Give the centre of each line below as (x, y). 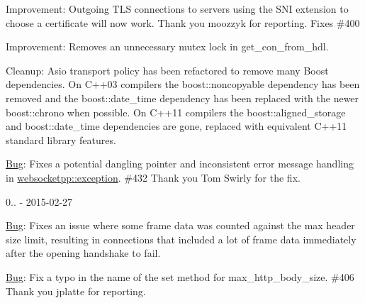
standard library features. (61, 139)
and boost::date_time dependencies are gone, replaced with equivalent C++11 (176, 126)
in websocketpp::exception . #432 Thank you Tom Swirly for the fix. (153, 177)
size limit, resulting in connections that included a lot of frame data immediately (181, 239)
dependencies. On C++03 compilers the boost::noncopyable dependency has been (183, 84)
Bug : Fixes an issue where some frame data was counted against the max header (180, 225)
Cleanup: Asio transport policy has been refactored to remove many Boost (167, 70)
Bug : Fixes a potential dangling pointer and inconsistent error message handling (180, 164)
